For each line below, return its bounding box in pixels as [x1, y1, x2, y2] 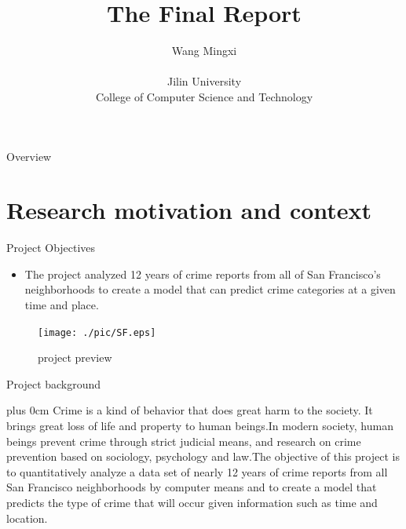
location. [6, 509, 48, 526]
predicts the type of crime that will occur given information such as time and [6, 494, 378, 510]
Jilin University [166, 73, 242, 89]
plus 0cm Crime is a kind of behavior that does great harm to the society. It [6, 402, 373, 418]
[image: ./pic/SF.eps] [38, 327, 156, 338]
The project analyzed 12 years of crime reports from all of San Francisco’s [24, 265, 381, 282]
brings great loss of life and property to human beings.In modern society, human [6, 418, 393, 434]
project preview [38, 349, 112, 366]
